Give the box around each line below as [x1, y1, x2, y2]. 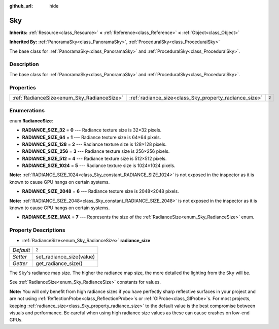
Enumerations [9, 107, 45, 114]
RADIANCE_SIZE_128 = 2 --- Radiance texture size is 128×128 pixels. [22, 141, 167, 147]
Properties [9, 84, 37, 91]
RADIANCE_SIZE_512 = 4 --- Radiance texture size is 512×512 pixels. [22, 155, 167, 161]
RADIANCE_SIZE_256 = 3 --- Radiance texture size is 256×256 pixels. [22, 148, 170, 154]
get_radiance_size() [36, 259, 83, 267]
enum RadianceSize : [9, 117, 53, 124]
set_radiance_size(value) [36, 253, 95, 260]
